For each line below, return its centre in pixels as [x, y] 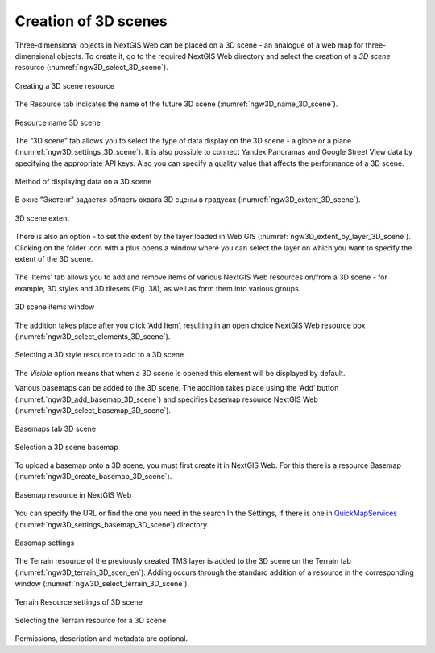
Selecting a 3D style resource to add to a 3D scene [99, 355]
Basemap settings [45, 543]
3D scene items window [55, 307]
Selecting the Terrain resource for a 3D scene [91, 620]
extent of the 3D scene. [54, 259]
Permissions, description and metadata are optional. [101, 639]
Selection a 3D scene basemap [66, 447]
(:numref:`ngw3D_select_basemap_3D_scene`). [93, 410]
